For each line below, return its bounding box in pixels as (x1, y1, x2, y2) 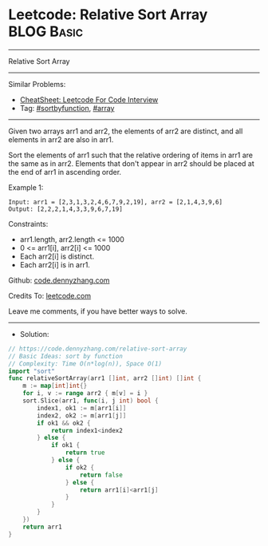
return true (65, 449, 105, 457)
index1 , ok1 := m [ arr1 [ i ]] (37, 404, 127, 412)
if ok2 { (65, 463, 94, 472)
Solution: (19, 329, 49, 338)
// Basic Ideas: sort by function (8, 352, 124, 360)
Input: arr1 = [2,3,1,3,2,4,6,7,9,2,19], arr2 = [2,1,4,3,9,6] (8, 198, 223, 206)
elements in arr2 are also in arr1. (8, 134, 114, 144)
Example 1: (8, 182, 44, 192)
